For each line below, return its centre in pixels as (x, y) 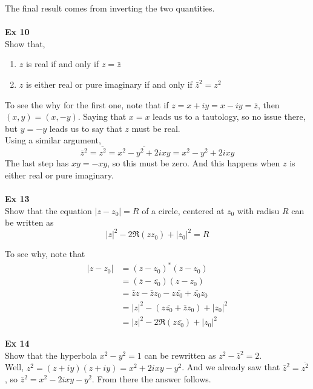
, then (269, 104)
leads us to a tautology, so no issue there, (229, 116)
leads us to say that (86, 128)
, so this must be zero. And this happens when (194, 163)
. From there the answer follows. (151, 379)
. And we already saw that (231, 367)
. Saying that (102, 116)
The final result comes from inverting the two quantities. (110, 8)
